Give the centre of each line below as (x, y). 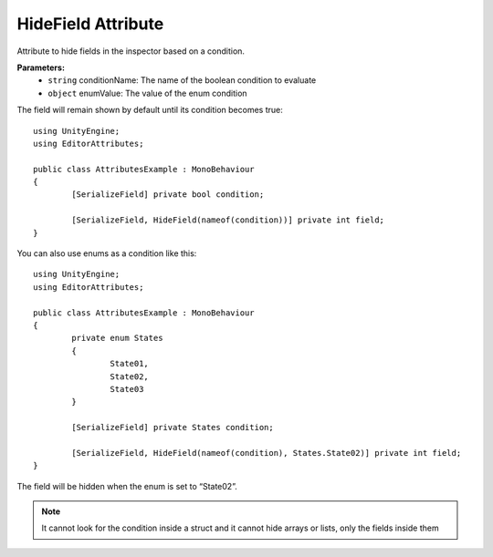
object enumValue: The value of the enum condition (147, 93)
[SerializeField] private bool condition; (168, 195)
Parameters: (41, 67)
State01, (130, 364)
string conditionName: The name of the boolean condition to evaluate (182, 80)
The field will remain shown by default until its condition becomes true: (150, 110)
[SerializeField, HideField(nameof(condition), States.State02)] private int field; (267, 453)
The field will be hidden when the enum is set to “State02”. (127, 486)
